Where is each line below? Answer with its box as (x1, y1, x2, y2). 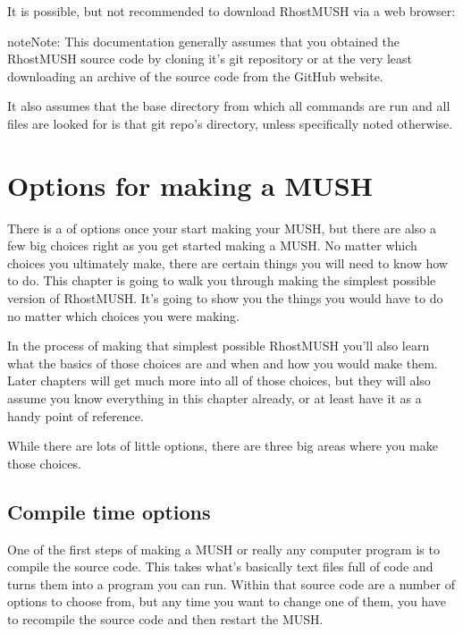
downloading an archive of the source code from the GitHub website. (7, 66, 383, 85)
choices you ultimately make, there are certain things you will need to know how (7, 253, 448, 272)
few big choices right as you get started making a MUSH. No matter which (7, 236, 417, 255)
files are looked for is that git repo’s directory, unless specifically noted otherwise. (7, 114, 453, 132)
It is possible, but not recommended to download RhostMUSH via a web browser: (7, 2, 456, 20)
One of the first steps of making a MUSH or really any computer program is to (7, 539, 440, 558)
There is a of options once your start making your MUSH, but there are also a (7, 218, 437, 237)
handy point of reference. (7, 406, 144, 425)
